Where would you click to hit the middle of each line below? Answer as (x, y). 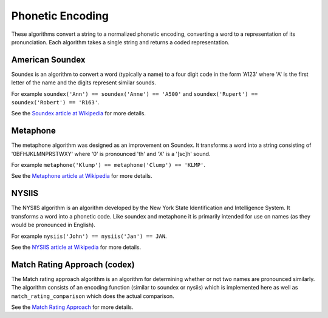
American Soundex (48, 60)
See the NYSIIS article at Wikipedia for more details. (76, 247)
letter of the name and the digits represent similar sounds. (84, 83)
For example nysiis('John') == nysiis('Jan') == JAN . (89, 236)
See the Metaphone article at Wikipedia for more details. (82, 176)
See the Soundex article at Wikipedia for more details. (78, 113)
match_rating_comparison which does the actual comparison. (93, 296)
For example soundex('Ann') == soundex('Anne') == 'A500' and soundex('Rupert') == (135, 93)
